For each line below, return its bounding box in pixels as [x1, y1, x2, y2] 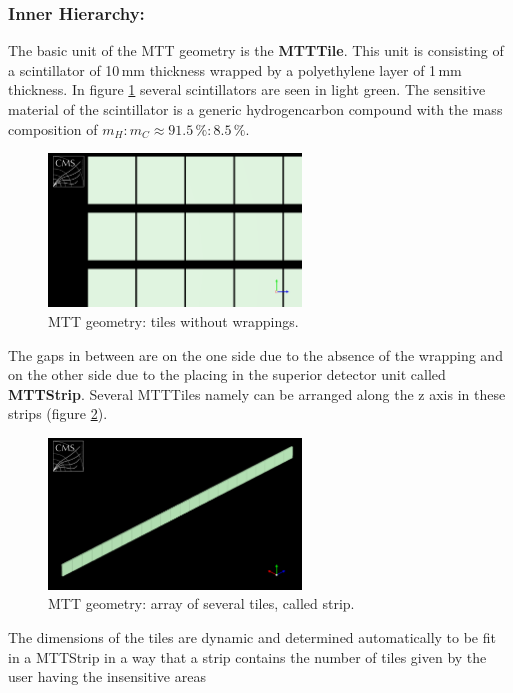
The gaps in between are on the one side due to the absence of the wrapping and [8, 344, 503, 365]
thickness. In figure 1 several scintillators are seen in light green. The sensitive [8, 79, 486, 100]
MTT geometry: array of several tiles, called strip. [48, 593, 355, 614]
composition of [8, 118, 98, 139]
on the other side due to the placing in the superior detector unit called [8, 364, 446, 385]
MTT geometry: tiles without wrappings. [48, 311, 299, 332]
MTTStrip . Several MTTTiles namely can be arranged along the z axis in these [8, 383, 506, 404]
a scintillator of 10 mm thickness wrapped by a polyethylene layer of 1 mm [8, 59, 462, 80]
